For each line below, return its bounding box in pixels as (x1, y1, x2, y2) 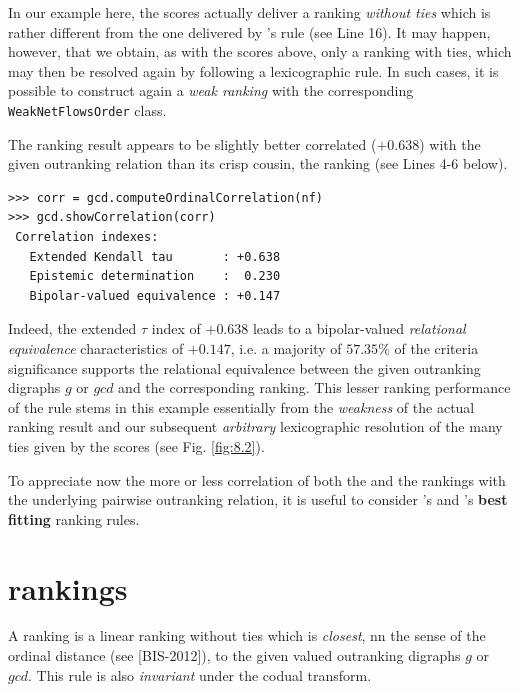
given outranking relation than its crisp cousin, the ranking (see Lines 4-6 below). (8, 153, 508, 174)
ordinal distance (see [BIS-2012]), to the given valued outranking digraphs (8, 645, 461, 666)
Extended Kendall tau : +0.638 (29, 249, 281, 264)
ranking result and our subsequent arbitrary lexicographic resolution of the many (8, 416, 503, 437)
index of (151, 318, 201, 339)
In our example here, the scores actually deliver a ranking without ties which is (8, 2, 491, 22)
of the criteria (394, 337, 479, 358)
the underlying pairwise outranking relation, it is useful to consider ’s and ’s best (8, 489, 508, 510)
